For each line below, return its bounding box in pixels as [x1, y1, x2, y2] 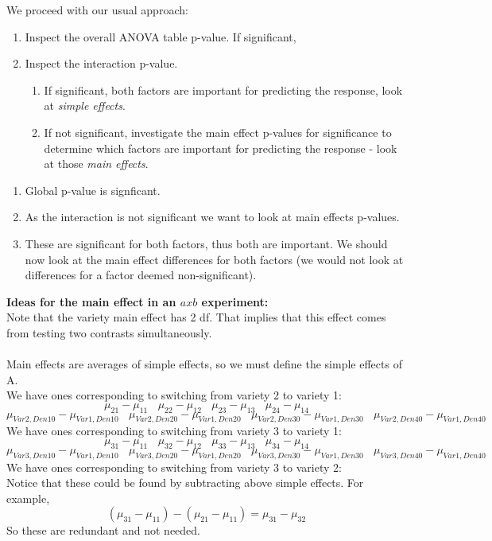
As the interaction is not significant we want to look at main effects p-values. [25, 208, 400, 225]
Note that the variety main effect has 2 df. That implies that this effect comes [6, 309, 386, 325]
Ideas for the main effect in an [6, 293, 176, 309]
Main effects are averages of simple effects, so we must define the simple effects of [6, 356, 402, 372]
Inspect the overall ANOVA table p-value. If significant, [25, 28, 296, 45]
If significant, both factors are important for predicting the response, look [44, 81, 403, 98]
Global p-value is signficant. [25, 181, 161, 198]
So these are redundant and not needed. [6, 522, 201, 539]
